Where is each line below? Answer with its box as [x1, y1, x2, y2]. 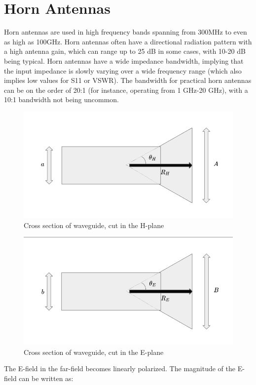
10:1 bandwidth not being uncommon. [4, 94, 119, 105]
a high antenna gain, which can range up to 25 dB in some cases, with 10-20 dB [4, 46, 246, 56]
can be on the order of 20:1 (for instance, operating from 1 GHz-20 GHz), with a [4, 84, 248, 95]
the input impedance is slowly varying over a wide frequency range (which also [4, 65, 242, 76]
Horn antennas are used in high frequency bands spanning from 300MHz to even [4, 27, 247, 37]
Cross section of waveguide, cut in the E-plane [24, 346, 164, 357]
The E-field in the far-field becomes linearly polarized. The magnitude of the [4, 363, 236, 374]
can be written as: [19, 373, 73, 383]
